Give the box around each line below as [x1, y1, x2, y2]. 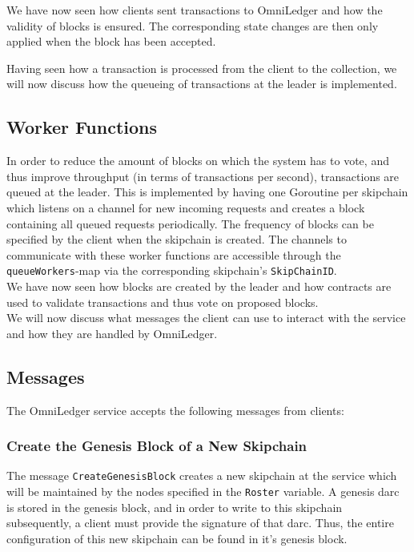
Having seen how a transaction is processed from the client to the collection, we [6, 59, 397, 76]
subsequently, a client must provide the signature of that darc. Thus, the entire [6, 514, 394, 531]
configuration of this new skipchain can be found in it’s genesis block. [6, 530, 348, 546]
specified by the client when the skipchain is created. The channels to [6, 231, 347, 248]
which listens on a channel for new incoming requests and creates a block [6, 199, 365, 216]
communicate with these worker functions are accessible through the [6, 246, 341, 263]
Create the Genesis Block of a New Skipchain [6, 436, 307, 456]
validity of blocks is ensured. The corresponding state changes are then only [6, 17, 379, 34]
